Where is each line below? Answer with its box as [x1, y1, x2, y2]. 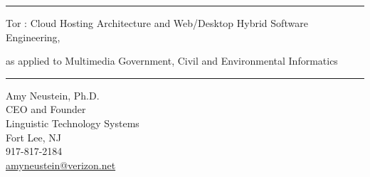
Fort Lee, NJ [6, 129, 62, 144]
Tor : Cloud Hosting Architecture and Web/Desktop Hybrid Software [6, 16, 308, 30]
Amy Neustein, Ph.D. [6, 87, 100, 102]
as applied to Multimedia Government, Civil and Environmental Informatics [6, 53, 338, 68]
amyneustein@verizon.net [6, 157, 116, 172]
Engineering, [6, 29, 60, 44]
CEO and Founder [6, 102, 86, 117]
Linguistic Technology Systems [6, 115, 139, 130]
